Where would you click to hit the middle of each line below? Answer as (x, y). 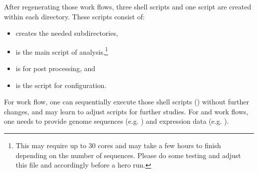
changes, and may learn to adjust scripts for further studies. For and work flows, (126, 111)
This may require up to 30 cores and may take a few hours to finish (118, 145)
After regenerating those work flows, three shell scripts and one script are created (128, 6)
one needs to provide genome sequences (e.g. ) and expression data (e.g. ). (117, 121)
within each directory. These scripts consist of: (74, 16)
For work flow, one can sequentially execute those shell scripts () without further (127, 102)
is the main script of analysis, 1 (62, 51)
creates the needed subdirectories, (67, 33)
